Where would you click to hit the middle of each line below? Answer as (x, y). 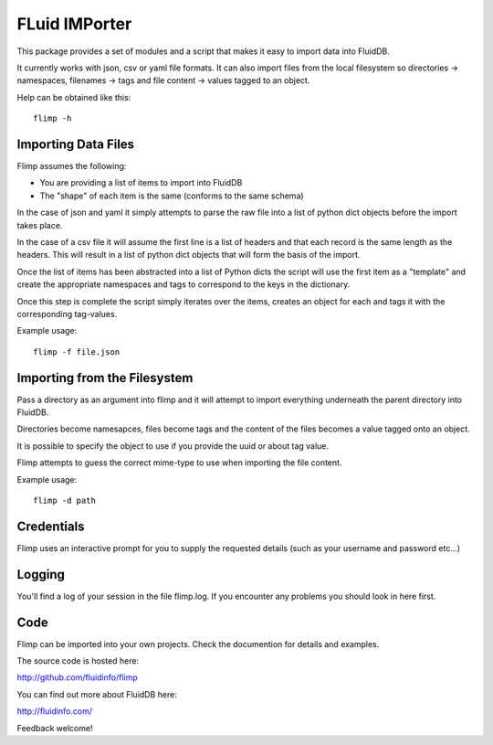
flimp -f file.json (77, 351)
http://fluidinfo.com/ (55, 711)
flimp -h (52, 118)
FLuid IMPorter (74, 24)
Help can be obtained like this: (74, 97)
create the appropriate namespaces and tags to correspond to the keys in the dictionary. (184, 284)
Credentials (51, 526)
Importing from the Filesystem (105, 378)
